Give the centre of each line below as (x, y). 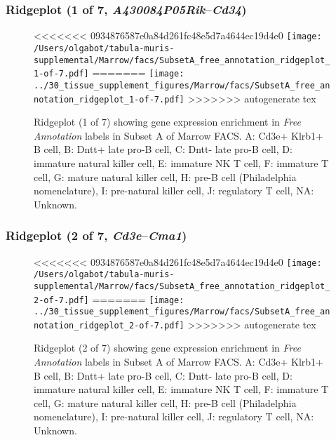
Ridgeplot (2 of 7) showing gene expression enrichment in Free (167, 348)
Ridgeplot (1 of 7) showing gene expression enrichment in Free (167, 122)
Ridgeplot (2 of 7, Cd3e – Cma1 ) (96, 235)
